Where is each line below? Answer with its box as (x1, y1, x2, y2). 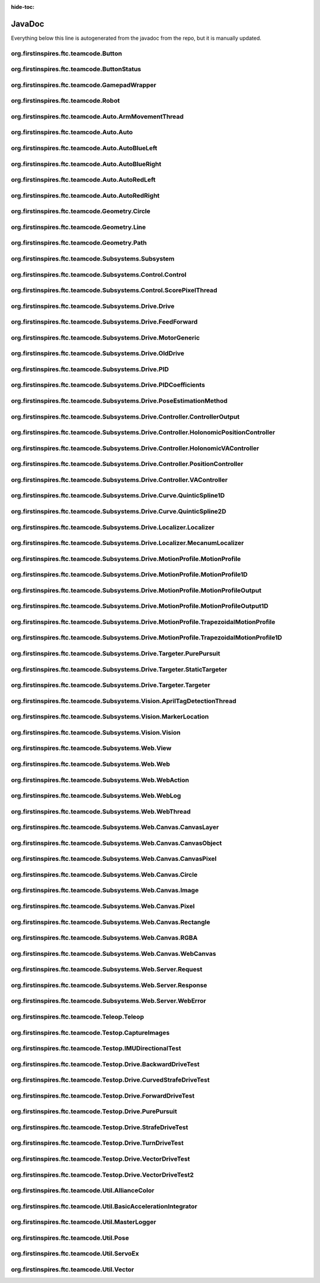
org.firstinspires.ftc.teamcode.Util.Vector (11, 1265, 135, 1274)
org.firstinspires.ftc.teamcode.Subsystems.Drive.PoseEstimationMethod (11, 397, 228, 405)
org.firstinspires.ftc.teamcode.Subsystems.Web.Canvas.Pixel (11, 902, 195, 911)
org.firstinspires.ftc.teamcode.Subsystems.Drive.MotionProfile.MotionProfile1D (11, 571, 248, 579)
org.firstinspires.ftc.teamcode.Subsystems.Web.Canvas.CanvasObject (11, 839, 222, 847)
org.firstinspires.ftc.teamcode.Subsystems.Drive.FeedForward (11, 318, 198, 326)
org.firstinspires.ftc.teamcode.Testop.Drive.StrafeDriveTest (11, 1123, 188, 1131)
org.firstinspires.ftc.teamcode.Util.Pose (11, 1234, 129, 1242)
